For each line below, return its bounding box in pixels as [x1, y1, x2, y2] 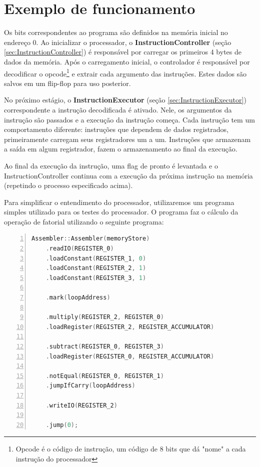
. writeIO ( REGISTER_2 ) [45, 401, 117, 409]
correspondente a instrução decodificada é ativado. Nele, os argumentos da [4, 104, 232, 114]
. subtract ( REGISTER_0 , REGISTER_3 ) [45, 343, 164, 350]
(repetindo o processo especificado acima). [4, 180, 133, 190]
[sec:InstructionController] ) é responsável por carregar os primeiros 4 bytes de [4, 46, 241, 57]
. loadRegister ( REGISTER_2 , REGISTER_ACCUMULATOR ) [45, 323, 214, 330]
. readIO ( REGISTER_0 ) [45, 245, 114, 252]
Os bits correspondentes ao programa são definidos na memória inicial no [4, 27, 228, 37]
